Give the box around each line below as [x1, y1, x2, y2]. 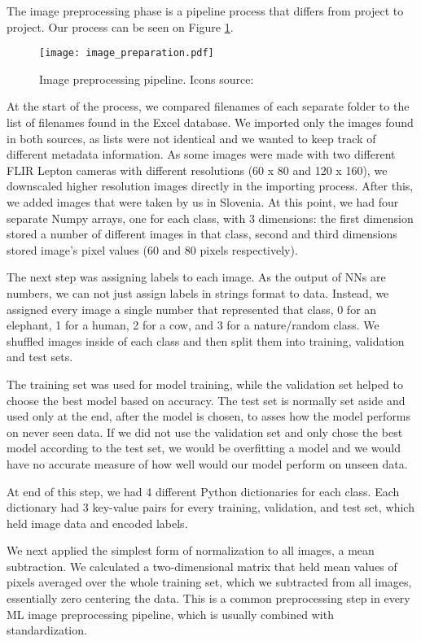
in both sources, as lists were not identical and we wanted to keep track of [7, 129, 376, 146]
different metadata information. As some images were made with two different [7, 146, 396, 163]
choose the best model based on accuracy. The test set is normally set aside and [7, 391, 406, 408]
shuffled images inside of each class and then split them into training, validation [7, 332, 405, 349]
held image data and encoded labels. [7, 514, 188, 531]
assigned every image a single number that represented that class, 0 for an [7, 300, 377, 317]
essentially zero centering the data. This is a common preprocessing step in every [7, 590, 410, 607]
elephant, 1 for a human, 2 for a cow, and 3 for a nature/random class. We [7, 316, 379, 334]
